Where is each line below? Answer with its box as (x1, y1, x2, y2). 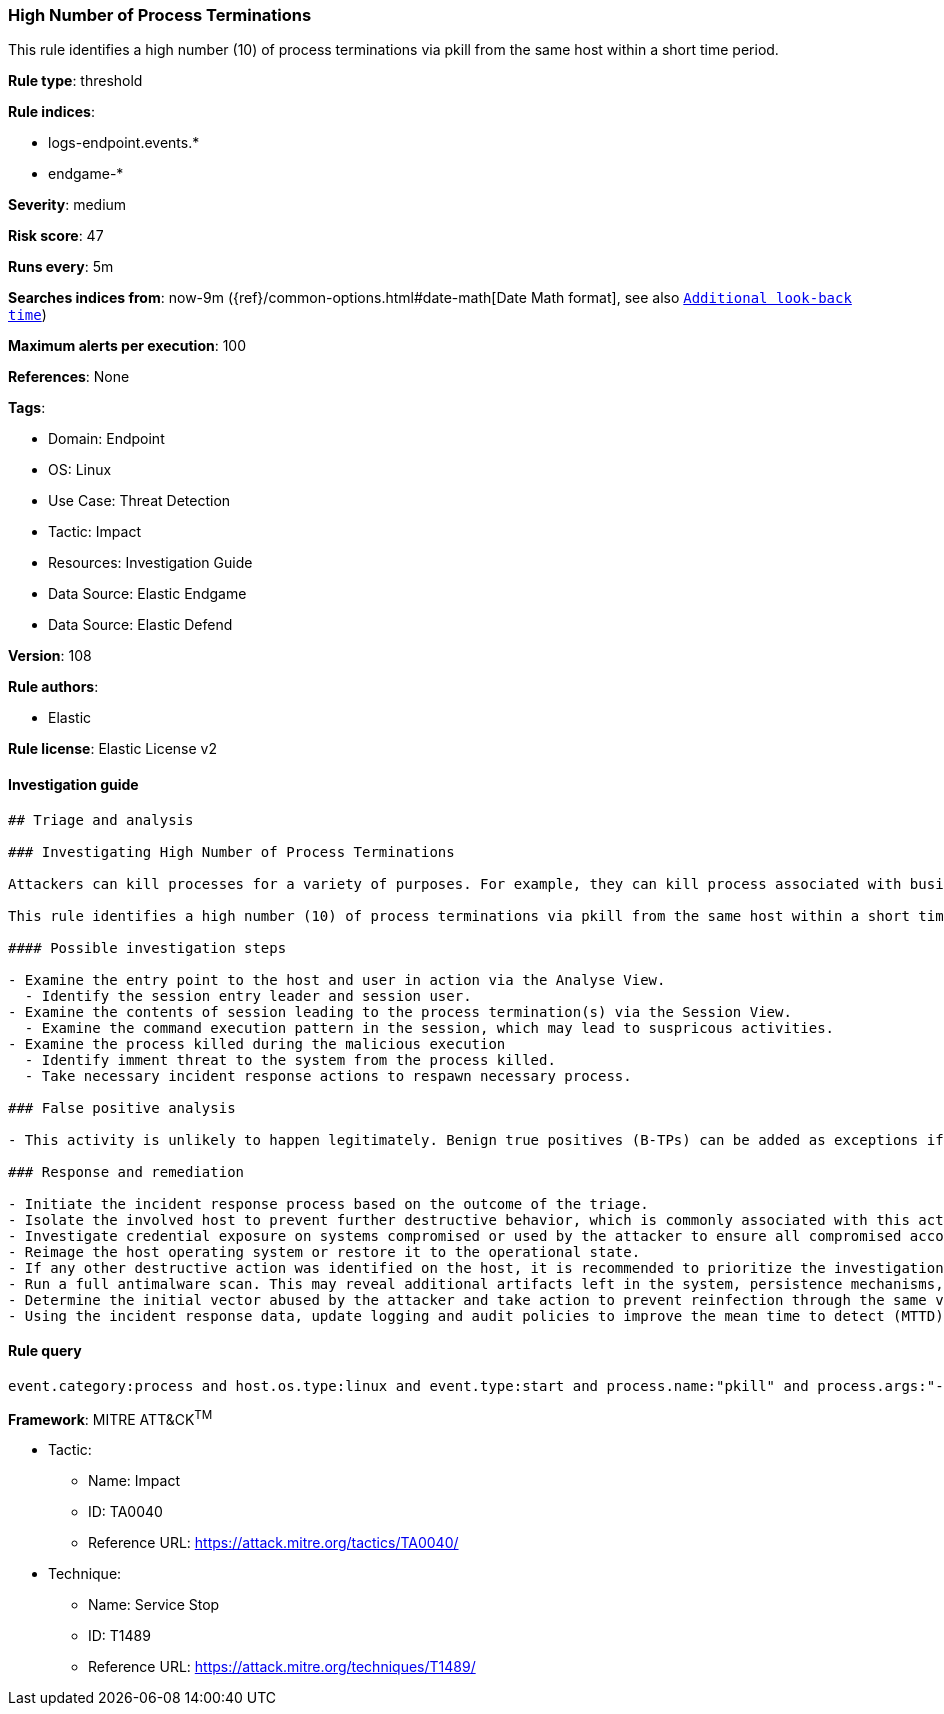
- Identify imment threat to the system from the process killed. (24, 1051, 556, 1068)
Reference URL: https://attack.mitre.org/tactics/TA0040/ (88, 1534, 459, 1552)
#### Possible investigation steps (8, 939, 287, 956)
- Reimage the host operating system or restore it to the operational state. (8, 1243, 641, 1260)
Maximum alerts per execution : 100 (8, 337, 247, 355)
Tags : (8, 399, 46, 417)
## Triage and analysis (8, 811, 194, 828)
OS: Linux (48, 461, 112, 479)
